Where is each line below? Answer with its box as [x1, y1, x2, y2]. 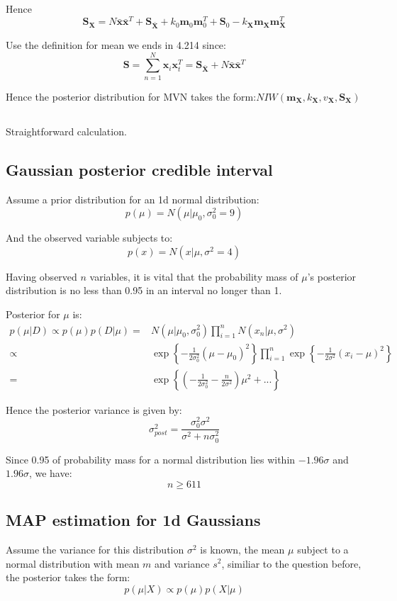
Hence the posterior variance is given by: [6, 402, 182, 417]
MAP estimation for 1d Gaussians [6, 509, 261, 531]
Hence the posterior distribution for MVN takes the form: [6, 89, 257, 103]
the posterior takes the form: [6, 570, 130, 585]
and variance [155, 556, 210, 571]
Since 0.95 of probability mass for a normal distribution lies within [6, 451, 296, 466]
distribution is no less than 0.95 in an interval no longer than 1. [6, 283, 282, 298]
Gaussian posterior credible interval [6, 158, 273, 180]
